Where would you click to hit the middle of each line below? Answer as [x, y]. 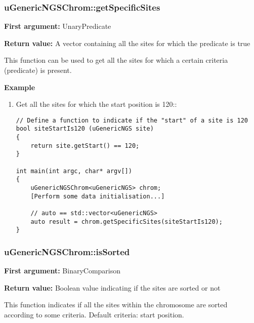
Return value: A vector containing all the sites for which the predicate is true [127, 43]
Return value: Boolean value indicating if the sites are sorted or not [112, 287]
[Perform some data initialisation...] [98, 196]
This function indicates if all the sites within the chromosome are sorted [116, 305]
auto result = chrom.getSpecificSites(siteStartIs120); [126, 221]
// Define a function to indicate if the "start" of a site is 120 [132, 120]
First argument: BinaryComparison [62, 271]
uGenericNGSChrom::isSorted [67, 251]
